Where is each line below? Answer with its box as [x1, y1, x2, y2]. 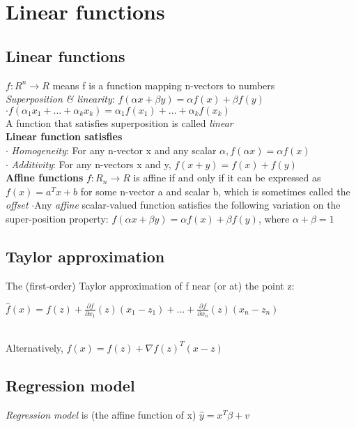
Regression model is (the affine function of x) [6, 407, 196, 421]
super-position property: [6, 211, 109, 225]
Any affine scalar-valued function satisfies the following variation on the [34, 197, 341, 212]
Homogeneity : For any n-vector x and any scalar [11, 142, 217, 157]
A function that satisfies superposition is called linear [6, 115, 233, 130]
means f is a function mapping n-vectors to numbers [52, 77, 275, 92]
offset [6, 197, 29, 212]
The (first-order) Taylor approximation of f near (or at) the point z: [6, 278, 295, 292]
